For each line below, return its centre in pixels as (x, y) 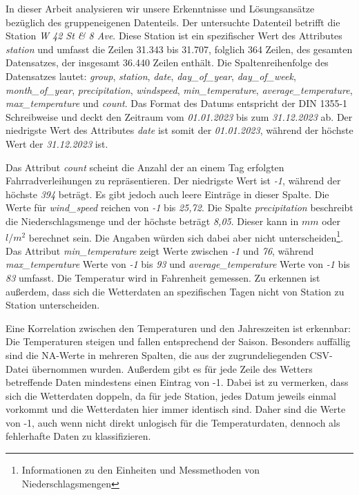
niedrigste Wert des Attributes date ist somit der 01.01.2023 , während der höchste (179, 130)
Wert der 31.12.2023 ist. (57, 143)
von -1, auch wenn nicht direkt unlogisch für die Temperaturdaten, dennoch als (173, 422)
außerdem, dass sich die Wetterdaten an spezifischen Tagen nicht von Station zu (175, 291)
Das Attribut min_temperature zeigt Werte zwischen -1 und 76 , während (160, 250)
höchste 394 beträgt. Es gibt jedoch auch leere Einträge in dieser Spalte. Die (167, 194)
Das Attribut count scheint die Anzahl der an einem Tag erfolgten (145, 167)
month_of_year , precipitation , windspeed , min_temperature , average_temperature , (179, 89)
